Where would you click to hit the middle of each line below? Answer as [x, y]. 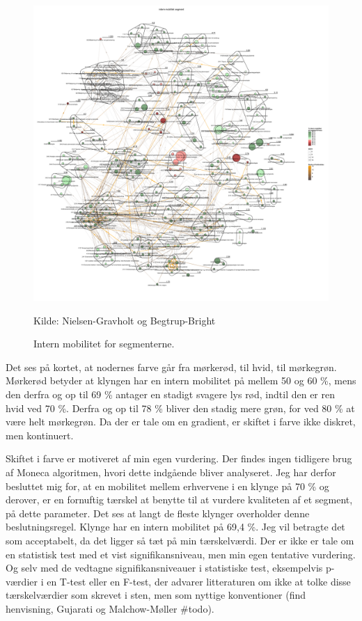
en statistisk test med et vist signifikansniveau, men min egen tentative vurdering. [181, 554]
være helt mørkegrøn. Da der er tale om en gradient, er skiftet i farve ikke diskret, [181, 422]
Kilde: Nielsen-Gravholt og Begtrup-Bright [125, 320]
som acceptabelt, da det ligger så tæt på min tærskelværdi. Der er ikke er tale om [180, 540]
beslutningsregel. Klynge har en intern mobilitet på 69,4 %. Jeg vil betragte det [175, 527]
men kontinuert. [40, 435]
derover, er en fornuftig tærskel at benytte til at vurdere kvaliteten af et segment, [179, 500]
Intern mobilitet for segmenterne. [104, 344]
